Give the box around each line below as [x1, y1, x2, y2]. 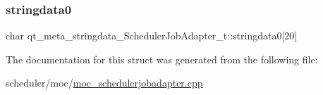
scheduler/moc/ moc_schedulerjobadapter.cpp [6, 75, 203, 90]
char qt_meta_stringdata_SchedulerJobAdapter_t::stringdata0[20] [6, 28, 298, 43]
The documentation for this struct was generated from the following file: [6, 51, 318, 66]
